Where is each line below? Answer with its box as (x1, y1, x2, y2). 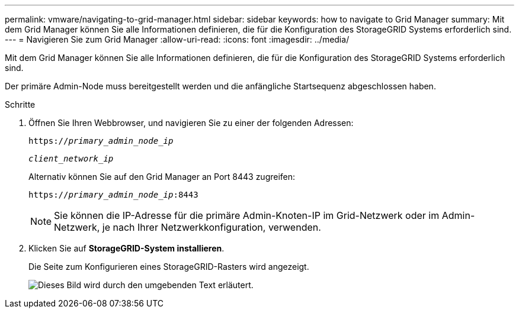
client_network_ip (28, 154, 114, 163)
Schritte (5, 99, 36, 109)
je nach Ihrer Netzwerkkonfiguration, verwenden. (102, 221, 321, 233)
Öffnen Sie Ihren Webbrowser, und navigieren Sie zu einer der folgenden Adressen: (28, 118, 354, 128)
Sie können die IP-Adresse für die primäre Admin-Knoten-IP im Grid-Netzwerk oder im (54, 209, 440, 221)
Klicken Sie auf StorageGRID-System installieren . (28, 243, 225, 253)
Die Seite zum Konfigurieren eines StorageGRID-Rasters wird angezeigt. (28, 262, 309, 272)
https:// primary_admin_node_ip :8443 (28, 190, 198, 199)
